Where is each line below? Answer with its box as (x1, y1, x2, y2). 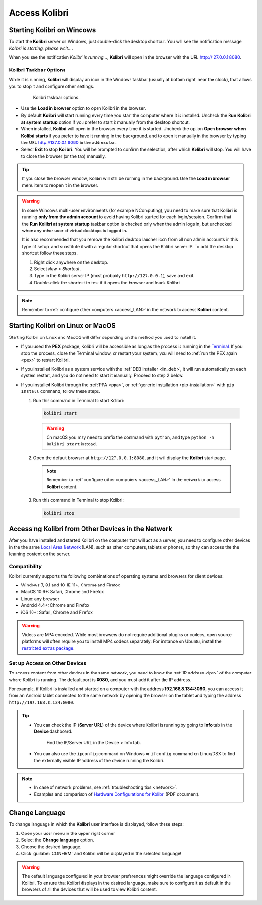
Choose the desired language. (21, 844, 82, 850)
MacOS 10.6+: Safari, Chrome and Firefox (21, 589, 104, 595)
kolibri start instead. (46, 441, 97, 447)
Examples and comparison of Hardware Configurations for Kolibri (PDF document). (34, 791, 200, 797)
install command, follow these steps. (21, 389, 100, 394)
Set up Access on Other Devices (9, 659, 87, 666)
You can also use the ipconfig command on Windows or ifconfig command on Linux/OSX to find (34, 750, 235, 756)
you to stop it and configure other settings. (9, 83, 95, 89)
